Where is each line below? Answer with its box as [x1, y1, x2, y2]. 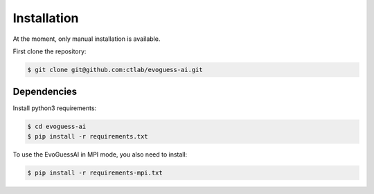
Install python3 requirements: [12, 104, 97, 112]
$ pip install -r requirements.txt [27, 132, 148, 140]
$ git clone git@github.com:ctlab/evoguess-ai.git [27, 66, 204, 73]
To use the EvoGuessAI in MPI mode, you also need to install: [12, 150, 188, 159]
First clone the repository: [12, 47, 87, 55]
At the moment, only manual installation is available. [12, 35, 161, 43]
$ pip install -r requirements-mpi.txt [27, 168, 163, 177]
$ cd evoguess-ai [27, 123, 87, 131]
